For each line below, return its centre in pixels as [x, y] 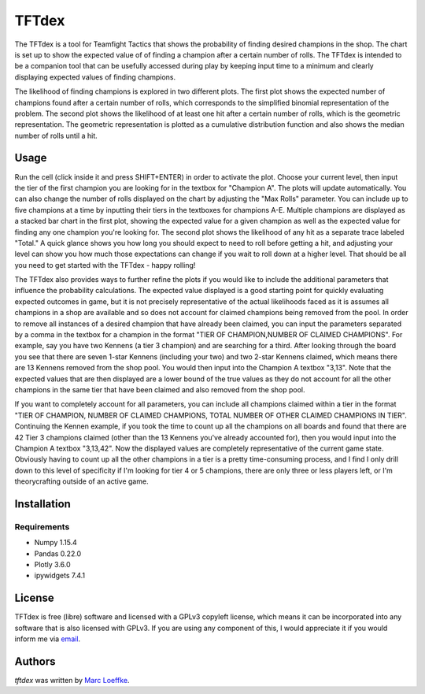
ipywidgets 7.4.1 [60, 576]
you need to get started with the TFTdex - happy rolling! [105, 265]
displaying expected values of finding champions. [95, 77]
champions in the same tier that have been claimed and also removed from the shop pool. [160, 390]
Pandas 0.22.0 [58, 553]
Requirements [42, 526]
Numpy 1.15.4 [56, 543]
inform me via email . [48, 639]
